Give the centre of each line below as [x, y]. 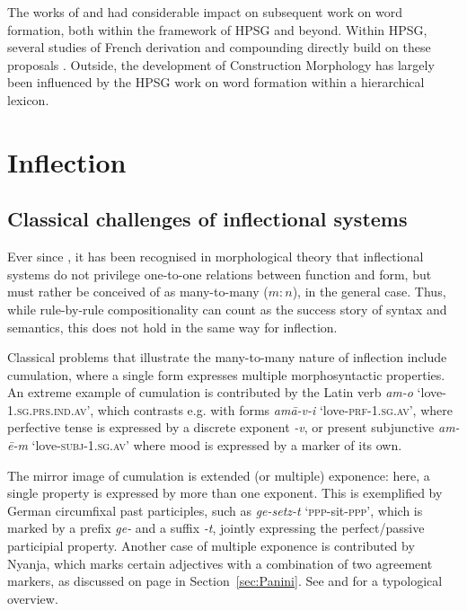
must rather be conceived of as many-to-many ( [138, 292]
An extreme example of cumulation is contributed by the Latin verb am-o [210, 392]
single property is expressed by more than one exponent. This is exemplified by [225, 493]
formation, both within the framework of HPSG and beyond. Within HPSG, [217, 29]
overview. [33, 598]
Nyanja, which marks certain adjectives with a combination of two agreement [220, 563]
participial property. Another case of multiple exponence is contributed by [211, 546]
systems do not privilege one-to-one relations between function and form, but [220, 274]
